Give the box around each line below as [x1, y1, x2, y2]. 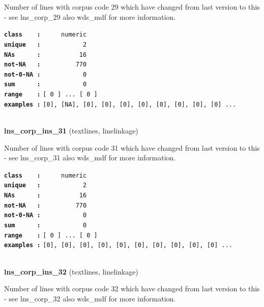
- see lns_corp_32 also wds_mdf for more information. [4, 293, 176, 303]
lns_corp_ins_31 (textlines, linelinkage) [4, 125, 138, 136]
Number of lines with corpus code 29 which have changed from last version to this [4, 2, 260, 12]
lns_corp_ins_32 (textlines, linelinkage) [4, 266, 138, 277]
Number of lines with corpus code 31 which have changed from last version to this [4, 142, 260, 153]
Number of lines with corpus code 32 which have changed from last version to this [4, 283, 260, 294]
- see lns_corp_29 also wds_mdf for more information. [4, 11, 176, 22]
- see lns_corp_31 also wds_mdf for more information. [4, 152, 176, 163]
